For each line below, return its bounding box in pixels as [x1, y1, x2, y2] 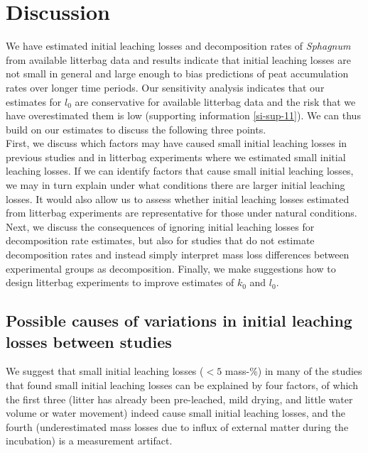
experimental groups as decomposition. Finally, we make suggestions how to [6, 261, 336, 275]
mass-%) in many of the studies [224, 364, 362, 378]
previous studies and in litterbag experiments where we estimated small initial [6, 149, 346, 164]
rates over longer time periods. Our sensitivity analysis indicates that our [6, 80, 325, 94]
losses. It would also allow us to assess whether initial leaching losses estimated [6, 191, 350, 206]
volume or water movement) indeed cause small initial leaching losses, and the [6, 405, 345, 420]
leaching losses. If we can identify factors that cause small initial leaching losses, [6, 163, 354, 178]
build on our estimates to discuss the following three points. [6, 121, 266, 136]
